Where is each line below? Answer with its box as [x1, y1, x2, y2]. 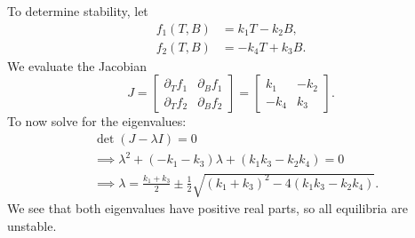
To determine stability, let [7, 2, 148, 20]
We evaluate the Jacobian [7, 56, 147, 75]
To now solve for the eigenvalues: [7, 112, 187, 131]
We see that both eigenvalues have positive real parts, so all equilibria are [7, 198, 408, 217]
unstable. [7, 216, 57, 234]
